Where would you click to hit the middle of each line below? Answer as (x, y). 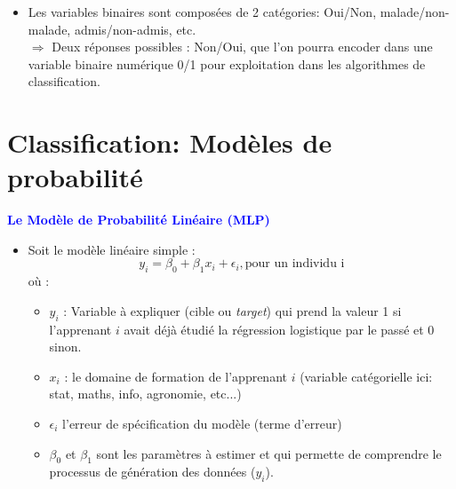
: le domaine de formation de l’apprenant (176, 376)
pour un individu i (295, 264)
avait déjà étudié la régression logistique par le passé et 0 (279, 329)
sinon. (65, 347)
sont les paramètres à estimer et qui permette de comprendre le (269, 453)
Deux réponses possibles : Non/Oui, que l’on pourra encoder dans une (242, 47)
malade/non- (415, 12)
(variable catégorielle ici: (366, 376)
